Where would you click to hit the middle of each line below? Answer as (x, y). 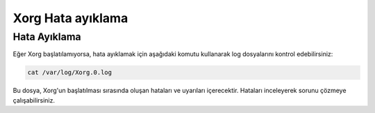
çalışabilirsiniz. (34, 100)
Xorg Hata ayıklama (70, 18)
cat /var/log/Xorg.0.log (70, 72)
